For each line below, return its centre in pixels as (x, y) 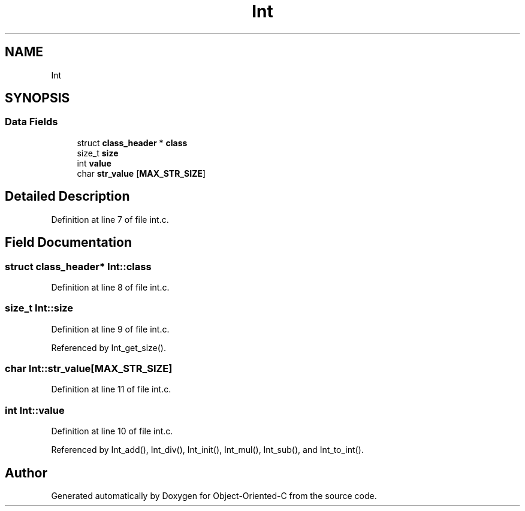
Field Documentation (68, 243)
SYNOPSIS (37, 98)
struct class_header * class (132, 143)
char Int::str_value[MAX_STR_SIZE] (89, 368)
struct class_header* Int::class (78, 266)
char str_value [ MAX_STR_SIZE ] (141, 173)
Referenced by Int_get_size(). (108, 347)
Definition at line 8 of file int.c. (110, 287)
